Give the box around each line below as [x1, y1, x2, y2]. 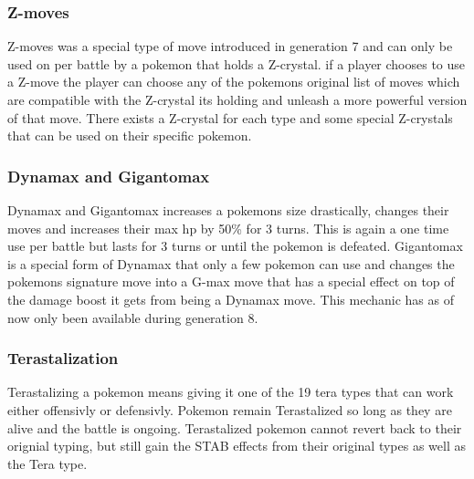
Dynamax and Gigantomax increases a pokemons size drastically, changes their [7, 201, 449, 219]
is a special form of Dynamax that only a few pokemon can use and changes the [7, 254, 455, 273]
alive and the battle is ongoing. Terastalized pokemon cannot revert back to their [7, 418, 462, 437]
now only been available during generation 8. [7, 307, 258, 327]
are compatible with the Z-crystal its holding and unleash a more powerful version [7, 90, 468, 109]
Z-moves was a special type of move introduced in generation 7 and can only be [7, 36, 453, 56]
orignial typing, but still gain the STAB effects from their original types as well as [7, 436, 467, 455]
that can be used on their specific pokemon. [7, 126, 252, 145]
